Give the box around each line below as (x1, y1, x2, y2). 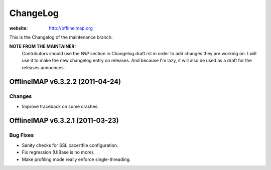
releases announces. (22, 64, 65, 70)
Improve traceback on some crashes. (22, 103, 99, 109)
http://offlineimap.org (49, 25, 93, 31)
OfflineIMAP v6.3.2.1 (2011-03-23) (9, 116, 119, 125)
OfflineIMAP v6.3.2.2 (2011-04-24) (9, 78, 121, 86)
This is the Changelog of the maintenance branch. (9, 34, 113, 40)
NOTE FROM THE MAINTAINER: (9, 43, 76, 50)
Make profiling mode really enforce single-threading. (22, 156, 131, 162)
